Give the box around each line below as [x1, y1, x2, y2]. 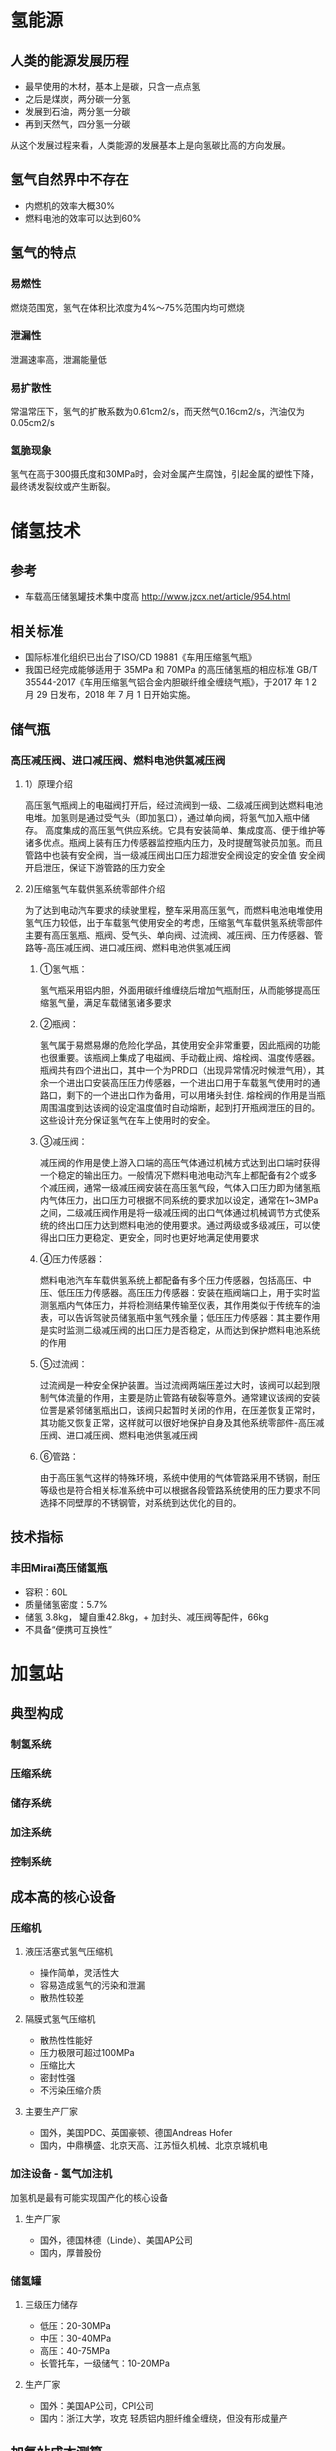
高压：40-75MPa [39, 2345, 111, 2357]
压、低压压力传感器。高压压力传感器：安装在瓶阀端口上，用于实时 [39, 1286, 312, 1298]
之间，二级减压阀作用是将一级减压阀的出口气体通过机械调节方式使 [39, 1206, 312, 1218]
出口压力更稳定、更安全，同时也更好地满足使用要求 [48, 1231, 260, 1243]
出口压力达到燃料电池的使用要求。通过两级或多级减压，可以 [66, 1219, 312, 1231]
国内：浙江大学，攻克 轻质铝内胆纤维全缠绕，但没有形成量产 [39, 2412, 288, 2425]
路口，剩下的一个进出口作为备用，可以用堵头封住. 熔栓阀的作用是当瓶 [39, 1089, 326, 1101]
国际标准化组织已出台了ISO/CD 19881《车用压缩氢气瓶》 [24, 651, 257, 663]
